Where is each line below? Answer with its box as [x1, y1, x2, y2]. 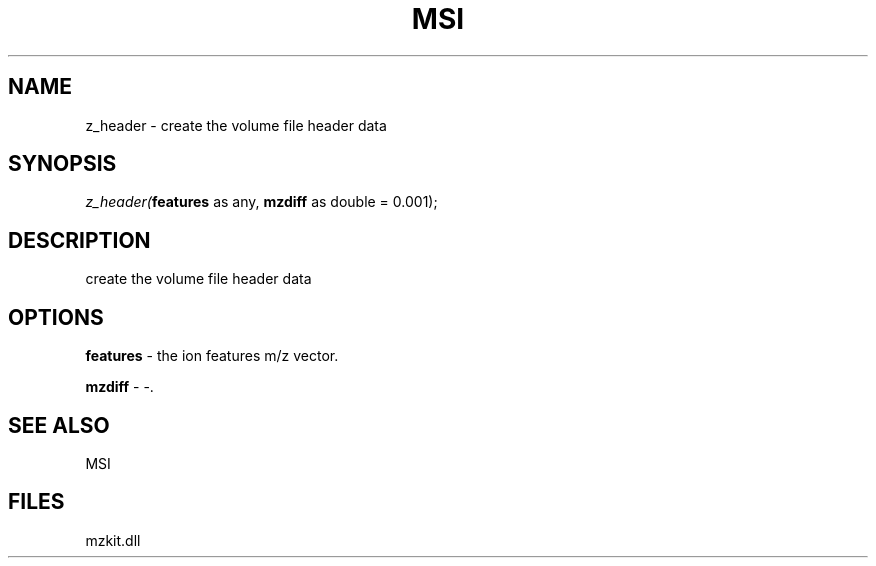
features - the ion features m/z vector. [85, 347, 339, 365]
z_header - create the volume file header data [85, 116, 387, 134]
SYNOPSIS [8, 151, 117, 177]
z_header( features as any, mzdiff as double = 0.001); [85, 193, 438, 211]
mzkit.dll [85, 531, 141, 549]
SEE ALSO [8, 412, 110, 438]
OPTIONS [8, 304, 104, 330]
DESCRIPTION [8, 227, 151, 253]
